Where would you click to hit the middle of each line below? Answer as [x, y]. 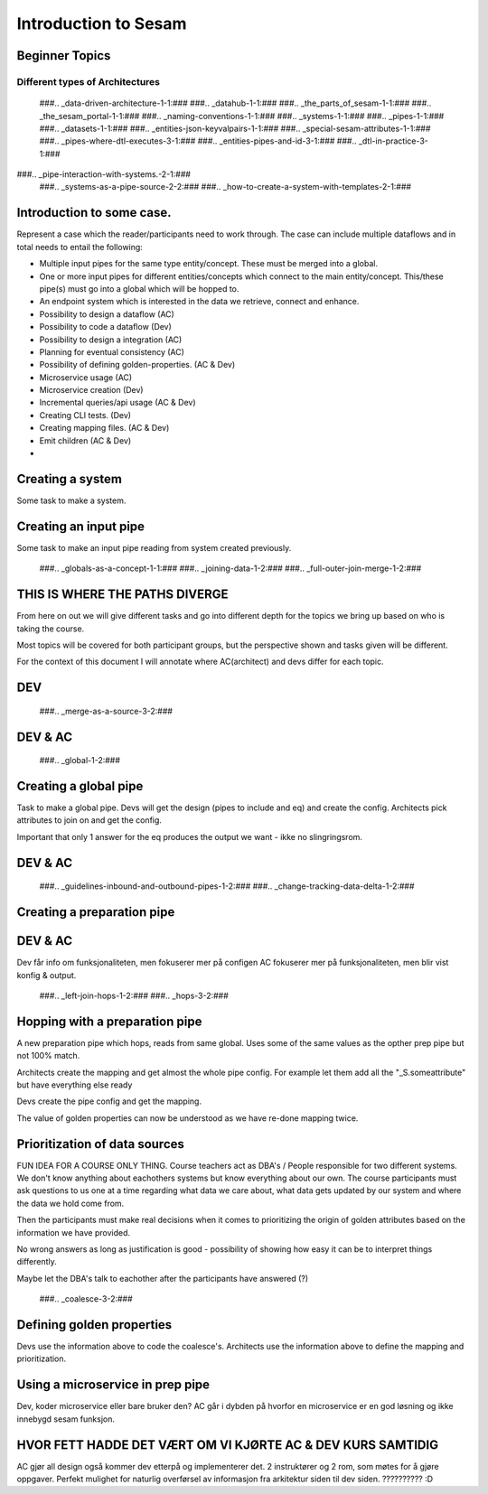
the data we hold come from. [70, 1203]
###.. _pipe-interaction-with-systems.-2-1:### [104, 174]
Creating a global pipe [80, 786]
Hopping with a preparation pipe [109, 1021]
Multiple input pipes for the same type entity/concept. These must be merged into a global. [209, 264]
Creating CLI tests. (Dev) [85, 415]
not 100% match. [48, 1056]
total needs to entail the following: [80, 247]
